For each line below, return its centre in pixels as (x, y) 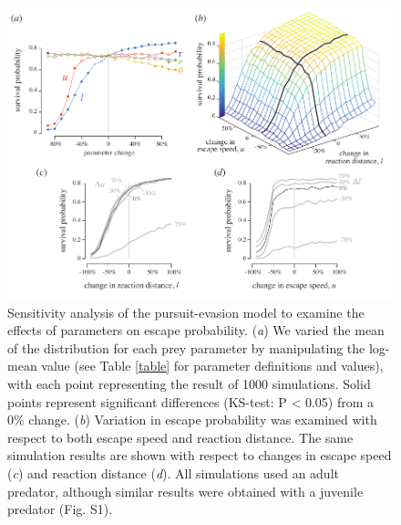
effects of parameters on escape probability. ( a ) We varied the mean (196, 330)
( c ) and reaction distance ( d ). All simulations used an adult (173, 472)
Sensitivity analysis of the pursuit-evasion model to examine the (186, 312)
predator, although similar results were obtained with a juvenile (185, 491)
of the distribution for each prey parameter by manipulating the (186, 347)
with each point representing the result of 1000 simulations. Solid (189, 383)
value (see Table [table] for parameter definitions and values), (212, 366)
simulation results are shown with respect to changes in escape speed (200, 455)
